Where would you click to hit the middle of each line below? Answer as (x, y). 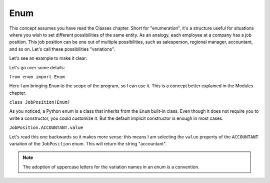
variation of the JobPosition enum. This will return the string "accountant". (88, 144)
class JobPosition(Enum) (39, 102)
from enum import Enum (37, 77)
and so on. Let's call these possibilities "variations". (62, 49)
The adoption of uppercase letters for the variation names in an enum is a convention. (111, 167)
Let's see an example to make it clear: (48, 58)
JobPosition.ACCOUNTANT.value (46, 128)
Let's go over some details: (37, 67)
